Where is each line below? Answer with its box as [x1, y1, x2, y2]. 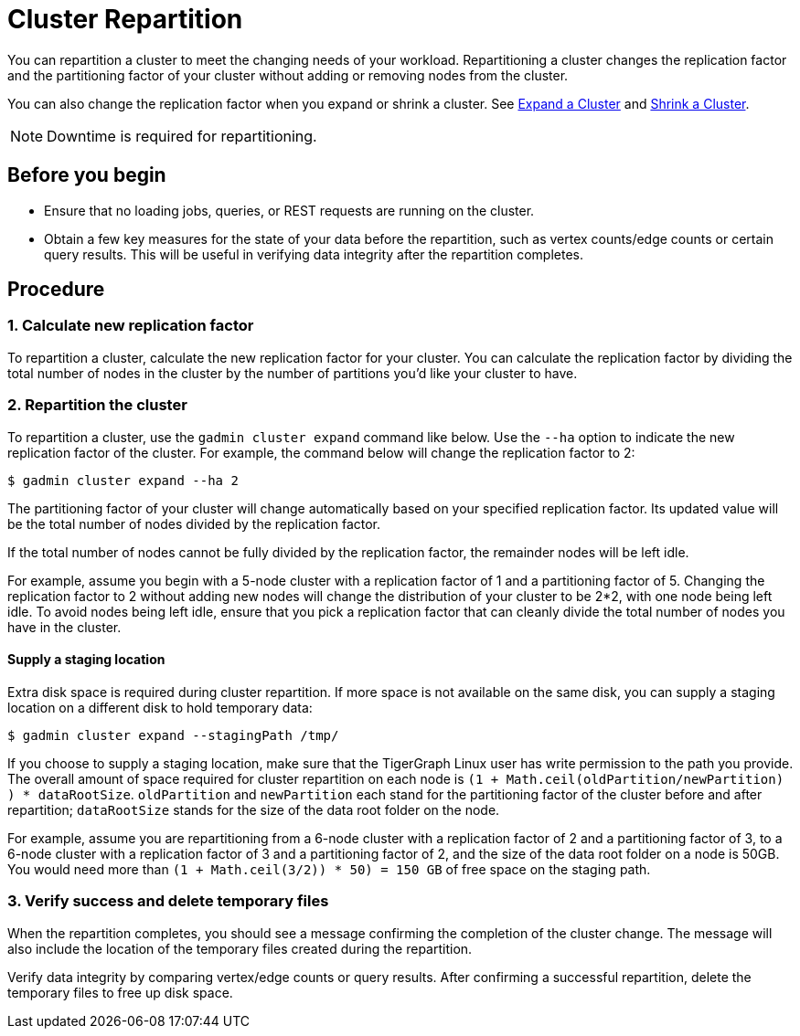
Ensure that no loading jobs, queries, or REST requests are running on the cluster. [44, 202, 535, 218]
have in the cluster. [7, 618, 122, 635]
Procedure [7, 278, 105, 301]
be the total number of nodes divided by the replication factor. [7, 515, 381, 532]
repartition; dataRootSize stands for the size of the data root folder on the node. [7, 801, 500, 818]
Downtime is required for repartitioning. [47, 126, 317, 145]
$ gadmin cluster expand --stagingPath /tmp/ [7, 727, 339, 743]
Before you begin [7, 164, 166, 187]
